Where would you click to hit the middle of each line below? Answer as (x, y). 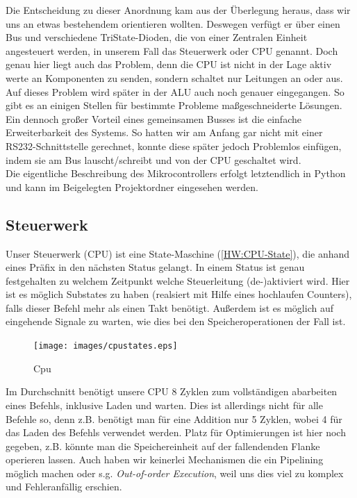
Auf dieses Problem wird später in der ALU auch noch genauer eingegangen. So (175, 91)
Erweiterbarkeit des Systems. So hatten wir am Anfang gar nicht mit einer (164, 132)
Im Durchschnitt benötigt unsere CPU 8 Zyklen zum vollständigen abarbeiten (172, 391)
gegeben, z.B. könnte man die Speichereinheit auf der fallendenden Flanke (163, 446)
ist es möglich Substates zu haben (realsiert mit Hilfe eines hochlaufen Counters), (179, 294)
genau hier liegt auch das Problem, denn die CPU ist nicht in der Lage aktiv (169, 64)
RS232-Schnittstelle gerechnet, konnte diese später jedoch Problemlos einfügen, (174, 146)
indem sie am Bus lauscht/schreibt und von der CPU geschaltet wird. (153, 159)
